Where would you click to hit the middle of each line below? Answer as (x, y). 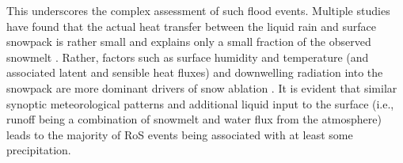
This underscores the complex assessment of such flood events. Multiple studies (198, 10)
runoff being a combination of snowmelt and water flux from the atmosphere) (194, 119)
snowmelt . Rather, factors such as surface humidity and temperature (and (188, 57)
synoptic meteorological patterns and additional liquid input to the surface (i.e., (200, 103)
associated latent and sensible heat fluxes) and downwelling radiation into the (195, 72)
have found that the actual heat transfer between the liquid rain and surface (192, 26)
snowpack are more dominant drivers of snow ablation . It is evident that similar (202, 87)
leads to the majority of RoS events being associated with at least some (180, 134)
